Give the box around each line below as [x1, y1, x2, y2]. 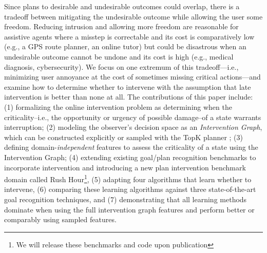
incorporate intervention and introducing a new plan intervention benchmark [4, 162, 246, 172]
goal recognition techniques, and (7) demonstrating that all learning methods [4, 193, 247, 204]
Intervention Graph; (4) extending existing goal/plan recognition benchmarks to [4, 151, 256, 162]
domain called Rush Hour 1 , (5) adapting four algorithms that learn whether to [4, 172, 252, 184]
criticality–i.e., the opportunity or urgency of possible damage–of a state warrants [4, 111, 261, 122]
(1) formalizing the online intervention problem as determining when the [4, 101, 232, 112]
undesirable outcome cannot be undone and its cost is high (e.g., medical [4, 51, 234, 62]
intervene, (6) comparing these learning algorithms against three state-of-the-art [4, 184, 256, 194]
